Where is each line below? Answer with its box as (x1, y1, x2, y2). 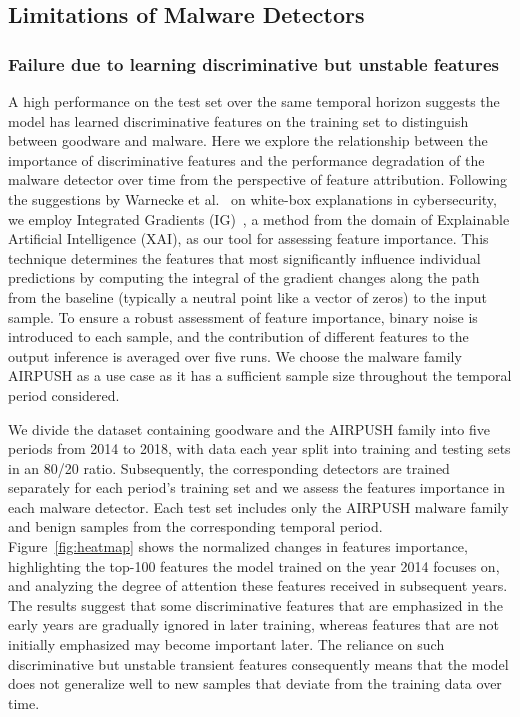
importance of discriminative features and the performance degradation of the (8, 149, 485, 170)
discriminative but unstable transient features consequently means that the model (8, 653, 509, 674)
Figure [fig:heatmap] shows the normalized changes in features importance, (8, 536, 468, 557)
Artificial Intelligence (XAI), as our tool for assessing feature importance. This (8, 228, 489, 249)
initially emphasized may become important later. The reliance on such (8, 634, 445, 655)
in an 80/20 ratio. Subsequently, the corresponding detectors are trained (8, 457, 450, 478)
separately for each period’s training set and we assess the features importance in (8, 477, 506, 498)
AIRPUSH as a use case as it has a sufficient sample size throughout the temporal (8, 365, 512, 386)
